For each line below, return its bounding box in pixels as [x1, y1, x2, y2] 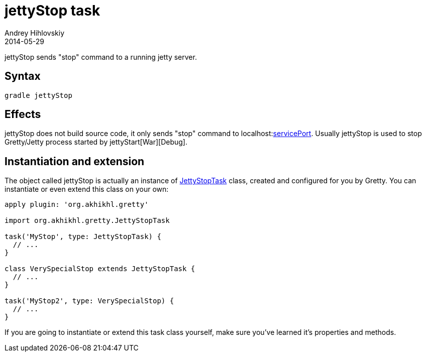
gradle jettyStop [5, 91, 72, 99]
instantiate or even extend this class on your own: [5, 185, 169, 194]
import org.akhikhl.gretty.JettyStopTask [5, 216, 170, 225]
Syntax [5, 70, 41, 83]
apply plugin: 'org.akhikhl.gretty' [5, 200, 149, 209]
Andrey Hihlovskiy [5, 28, 65, 37]
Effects [5, 108, 41, 121]
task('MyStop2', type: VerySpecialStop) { [5, 297, 174, 305]
